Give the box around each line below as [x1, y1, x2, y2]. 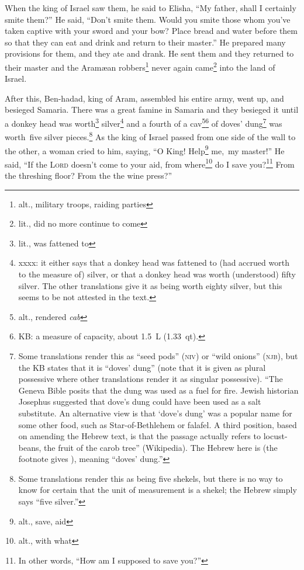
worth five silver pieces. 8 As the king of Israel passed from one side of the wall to [5, 129, 296, 142]
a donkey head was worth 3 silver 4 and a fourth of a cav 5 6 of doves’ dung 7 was [5, 116, 282, 129]
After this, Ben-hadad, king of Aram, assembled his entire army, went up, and [5, 92, 284, 104]
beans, [18, 441, 42, 453]
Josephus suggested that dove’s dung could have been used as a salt [18, 395, 261, 408]
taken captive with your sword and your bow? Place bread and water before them [5, 25, 298, 37]
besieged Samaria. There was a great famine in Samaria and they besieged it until [5, 103, 299, 116]
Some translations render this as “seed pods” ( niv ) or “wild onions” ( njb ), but [18, 349, 298, 362]
